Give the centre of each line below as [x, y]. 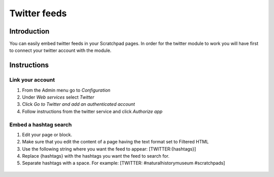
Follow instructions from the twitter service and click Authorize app [92, 111]
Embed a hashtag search [41, 125]
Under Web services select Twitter [58, 97]
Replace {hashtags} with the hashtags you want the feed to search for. [96, 156]
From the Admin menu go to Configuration [66, 90]
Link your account [32, 80]
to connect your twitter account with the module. [60, 50]
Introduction [29, 31]
